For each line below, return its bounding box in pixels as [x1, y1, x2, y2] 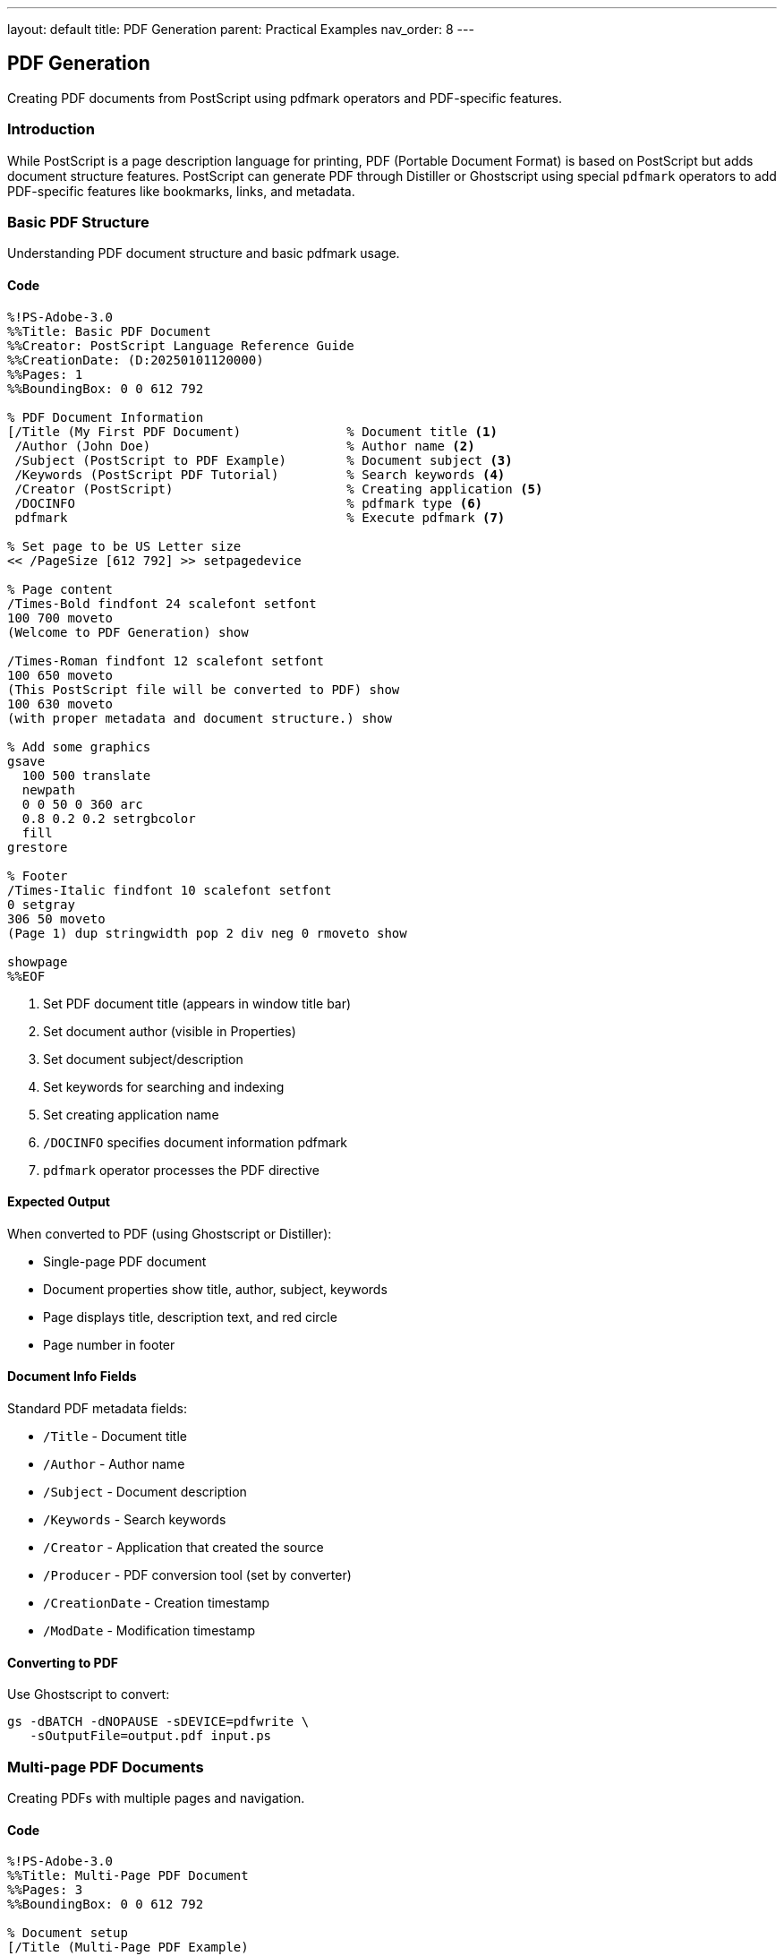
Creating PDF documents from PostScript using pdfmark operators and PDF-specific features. [7, 90, 562, 106]
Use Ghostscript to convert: [7, 1686, 170, 1703]
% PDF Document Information [7, 409, 204, 425]
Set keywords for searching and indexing [43, 1078, 285, 1094]
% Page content [7, 581, 114, 596]
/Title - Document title [43, 1428, 187, 1444]
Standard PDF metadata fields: [7, 1401, 187, 1416]
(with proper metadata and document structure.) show [7, 710, 392, 725]
